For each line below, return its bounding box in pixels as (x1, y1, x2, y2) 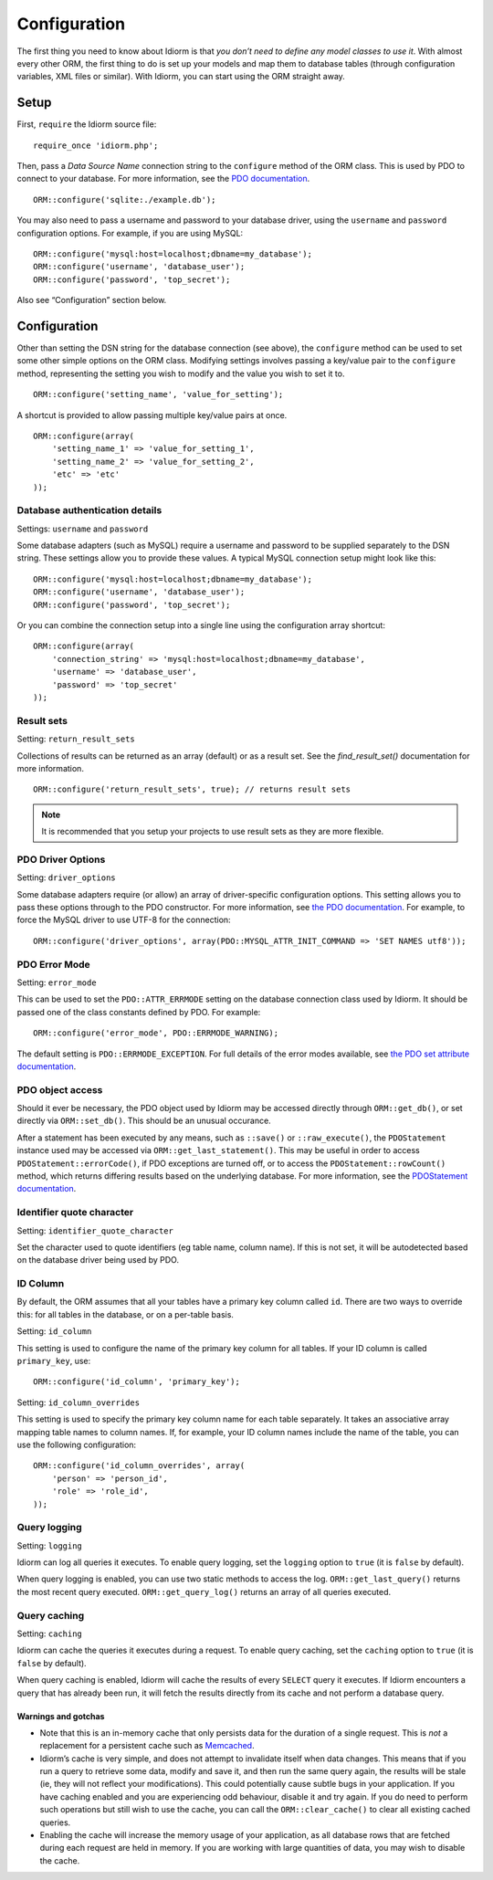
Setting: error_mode (16, 977, 97, 988)
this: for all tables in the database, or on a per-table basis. (16, 1308, 235, 1319)
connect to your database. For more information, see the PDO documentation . (16, 173, 310, 184)
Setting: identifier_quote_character (16, 1224, 173, 1236)
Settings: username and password (16, 523, 149, 534)
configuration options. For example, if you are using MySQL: (16, 227, 244, 238)
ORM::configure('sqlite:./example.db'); (33, 194, 216, 205)
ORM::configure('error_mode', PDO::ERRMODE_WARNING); (33, 1028, 278, 1038)
